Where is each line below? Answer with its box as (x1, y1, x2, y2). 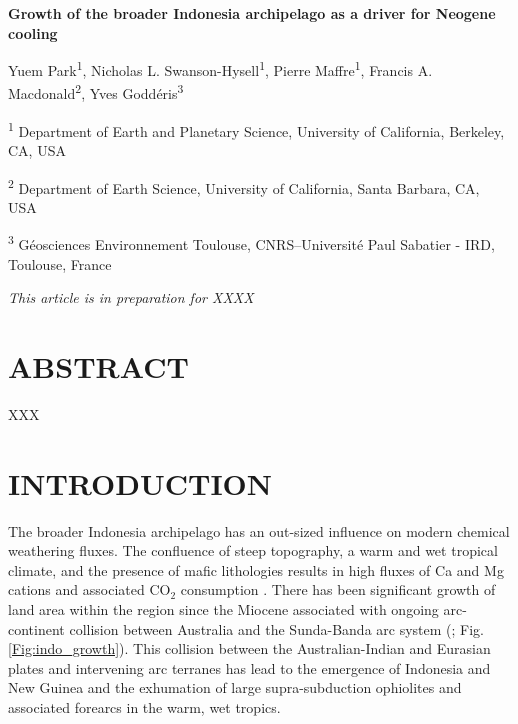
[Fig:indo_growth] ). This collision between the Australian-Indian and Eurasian (8, 638, 491, 659)
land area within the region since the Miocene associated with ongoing (8, 599, 439, 620)
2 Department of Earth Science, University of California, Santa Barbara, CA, (8, 174, 480, 198)
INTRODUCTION (8, 462, 273, 503)
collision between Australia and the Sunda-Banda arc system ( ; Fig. (69, 618, 485, 639)
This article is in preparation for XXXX (8, 287, 254, 308)
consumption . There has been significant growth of (180, 579, 496, 600)
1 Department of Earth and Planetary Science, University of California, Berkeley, (8, 117, 505, 141)
